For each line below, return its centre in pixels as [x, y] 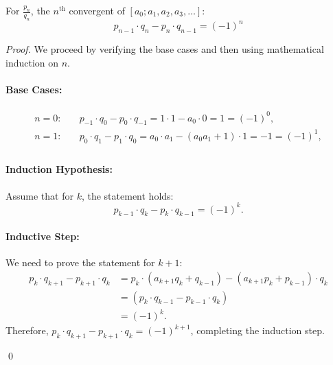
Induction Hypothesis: [59, 169]
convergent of [97, 10]
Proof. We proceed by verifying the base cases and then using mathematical [165, 49]
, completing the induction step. [257, 330]
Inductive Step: [43, 236]
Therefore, [27, 330]
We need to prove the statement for [80, 262]
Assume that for [39, 195]
